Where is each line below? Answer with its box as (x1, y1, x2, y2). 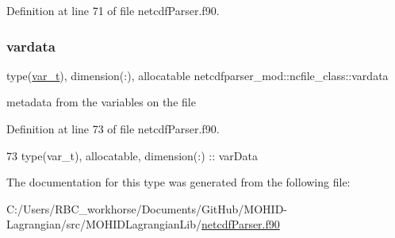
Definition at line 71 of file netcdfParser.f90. (6, 2, 220, 18)
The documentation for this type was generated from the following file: (6, 174, 351, 190)
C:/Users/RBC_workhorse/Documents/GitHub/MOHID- (6, 200, 288, 217)
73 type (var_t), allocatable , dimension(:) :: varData (6, 147, 258, 163)
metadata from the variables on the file (6, 94, 196, 110)
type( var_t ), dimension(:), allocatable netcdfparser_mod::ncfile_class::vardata (6, 67, 389, 83)
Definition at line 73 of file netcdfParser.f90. (6, 121, 220, 136)
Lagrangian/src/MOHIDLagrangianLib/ (6, 216, 202, 232)
